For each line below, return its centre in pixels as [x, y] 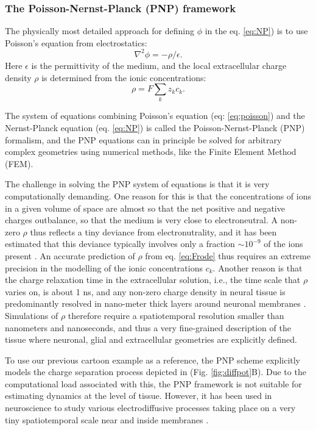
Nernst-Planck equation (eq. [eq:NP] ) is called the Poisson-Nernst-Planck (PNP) [155, 128]
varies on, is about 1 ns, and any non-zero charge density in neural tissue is [145, 291]
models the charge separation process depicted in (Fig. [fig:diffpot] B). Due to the [156, 372]
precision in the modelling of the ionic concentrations [104, 267]
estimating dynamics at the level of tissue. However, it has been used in [139, 396]
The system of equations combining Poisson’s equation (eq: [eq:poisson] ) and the [155, 116]
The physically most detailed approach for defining [100, 31]
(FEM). [19, 163]
